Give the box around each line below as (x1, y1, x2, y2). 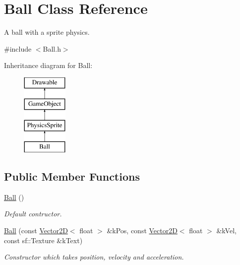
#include (4, 43, 32, 54)
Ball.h (43, 43, 61, 54)
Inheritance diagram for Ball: (4, 60, 93, 70)
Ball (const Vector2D (4, 225, 68, 236)
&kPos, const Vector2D (107, 225, 178, 236)
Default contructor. (4, 208, 62, 219)
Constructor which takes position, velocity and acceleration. (4, 252, 184, 262)
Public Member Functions (4, 169, 140, 184)
